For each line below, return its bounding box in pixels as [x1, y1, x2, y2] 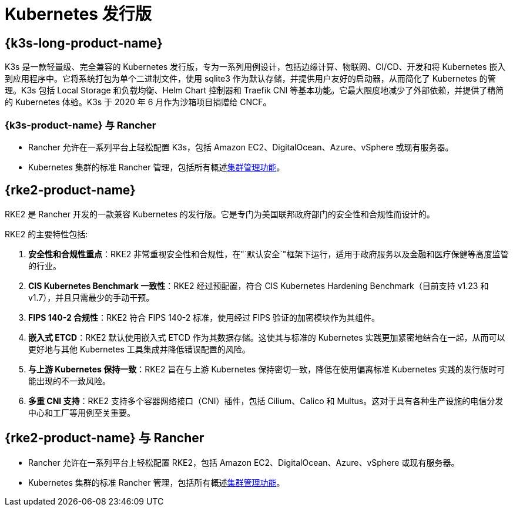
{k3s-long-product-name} [5, 35, 163, 51]
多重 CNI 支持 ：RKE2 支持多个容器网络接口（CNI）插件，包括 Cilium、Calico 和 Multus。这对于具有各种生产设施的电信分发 [28, 395, 504, 406]
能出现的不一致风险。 [28, 375, 110, 386]
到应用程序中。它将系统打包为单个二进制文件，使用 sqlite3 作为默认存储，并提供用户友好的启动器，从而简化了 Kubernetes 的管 [5, 73, 496, 84]
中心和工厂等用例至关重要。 [28, 407, 135, 418]
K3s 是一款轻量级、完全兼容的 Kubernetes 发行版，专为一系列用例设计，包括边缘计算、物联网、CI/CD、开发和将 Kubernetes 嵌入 [5, 62, 506, 72]
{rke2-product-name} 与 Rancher [5, 431, 204, 446]
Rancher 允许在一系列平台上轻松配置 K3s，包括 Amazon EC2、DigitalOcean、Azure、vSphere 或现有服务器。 [28, 142, 454, 152]
